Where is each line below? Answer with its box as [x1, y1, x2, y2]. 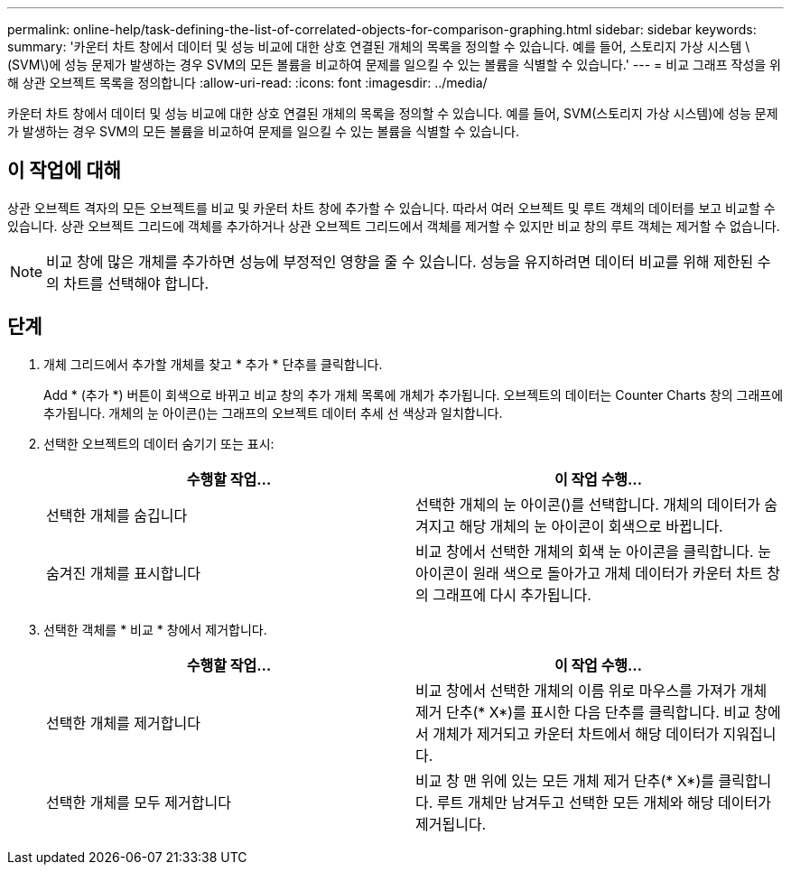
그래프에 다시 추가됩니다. [433, 585, 591, 604]
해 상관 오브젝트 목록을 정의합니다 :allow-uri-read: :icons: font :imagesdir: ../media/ [7, 75, 488, 90]
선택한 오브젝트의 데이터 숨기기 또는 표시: [43, 435, 275, 451]
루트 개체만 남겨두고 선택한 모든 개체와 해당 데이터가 [436, 793, 771, 812]
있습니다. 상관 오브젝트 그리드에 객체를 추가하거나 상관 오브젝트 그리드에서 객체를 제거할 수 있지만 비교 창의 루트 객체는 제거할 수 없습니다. [7, 218, 780, 234]
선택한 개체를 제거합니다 [46, 713, 200, 732]
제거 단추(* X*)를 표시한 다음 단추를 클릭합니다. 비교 [415, 702, 750, 721]
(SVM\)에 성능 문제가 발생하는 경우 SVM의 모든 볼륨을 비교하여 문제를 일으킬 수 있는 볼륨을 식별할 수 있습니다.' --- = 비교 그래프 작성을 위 [7, 57, 781, 72]
